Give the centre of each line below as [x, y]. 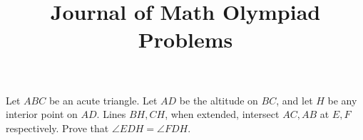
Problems [185, 39]
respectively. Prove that [57, 128]
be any [342, 100]
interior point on [42, 114]
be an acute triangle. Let [103, 100]
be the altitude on [219, 100]
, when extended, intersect [222, 114]
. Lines [111, 114]
